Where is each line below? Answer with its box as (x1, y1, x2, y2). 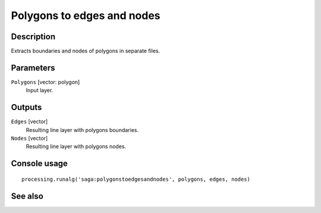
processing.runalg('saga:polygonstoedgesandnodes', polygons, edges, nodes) (21, 176, 251, 183)
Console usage (11, 158, 68, 169)
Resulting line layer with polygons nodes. (26, 143, 127, 150)
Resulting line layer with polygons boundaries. (26, 126, 139, 133)
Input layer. (26, 87, 53, 94)
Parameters (11, 62, 55, 73)
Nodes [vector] (11, 134, 48, 142)
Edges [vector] (11, 118, 48, 125)
